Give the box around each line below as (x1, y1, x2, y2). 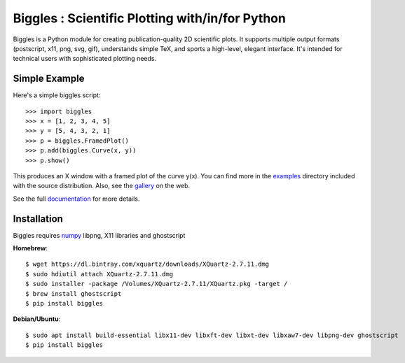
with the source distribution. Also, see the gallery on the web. (13, 182, 191, 190)
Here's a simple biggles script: (13, 91, 101, 99)
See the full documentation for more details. (13, 194, 140, 203)
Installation (13, 213, 63, 225)
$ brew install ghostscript (25, 290, 122, 297)
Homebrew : (13, 244, 48, 252)
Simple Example (13, 73, 85, 85)
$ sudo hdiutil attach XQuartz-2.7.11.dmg (25, 270, 174, 278)
